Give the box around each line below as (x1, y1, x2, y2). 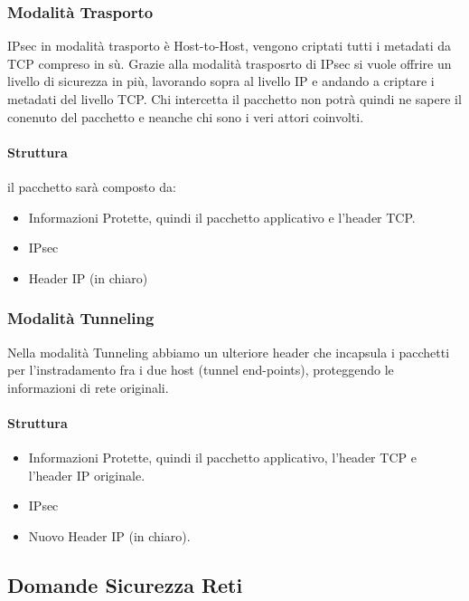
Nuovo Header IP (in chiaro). (28, 526, 191, 545)
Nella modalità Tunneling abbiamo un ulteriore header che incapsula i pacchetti (7, 342, 450, 361)
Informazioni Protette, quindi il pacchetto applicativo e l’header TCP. (28, 207, 416, 226)
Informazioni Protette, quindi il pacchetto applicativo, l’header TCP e (28, 448, 417, 467)
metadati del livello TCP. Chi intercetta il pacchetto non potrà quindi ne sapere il (7, 90, 462, 108)
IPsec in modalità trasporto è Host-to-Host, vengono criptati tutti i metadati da (7, 36, 452, 55)
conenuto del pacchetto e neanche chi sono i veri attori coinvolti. (7, 107, 364, 126)
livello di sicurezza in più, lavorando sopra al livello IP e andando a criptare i (7, 72, 435, 91)
